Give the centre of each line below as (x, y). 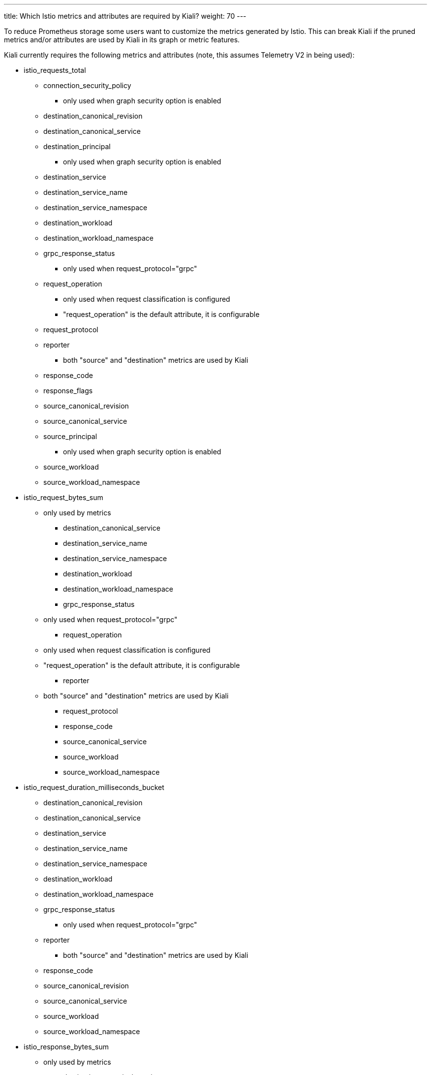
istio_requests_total (55, 70)
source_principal (70, 436)
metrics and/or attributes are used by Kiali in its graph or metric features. (122, 40)
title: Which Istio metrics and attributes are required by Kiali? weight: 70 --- (125, 16)
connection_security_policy (87, 85)
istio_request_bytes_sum (63, 497)
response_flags (68, 391)
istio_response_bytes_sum (66, 1047)
